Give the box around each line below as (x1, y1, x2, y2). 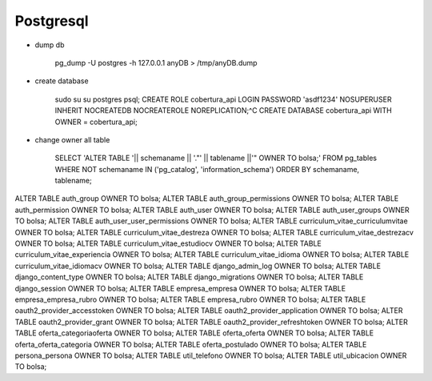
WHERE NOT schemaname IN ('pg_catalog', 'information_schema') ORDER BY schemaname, (54, 164, 360, 174)
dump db (34, 40, 65, 50)
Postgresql (14, 12, 89, 30)
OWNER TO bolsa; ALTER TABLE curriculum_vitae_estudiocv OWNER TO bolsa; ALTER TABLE (14, 239, 322, 248)
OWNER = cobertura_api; (54, 117, 138, 126)
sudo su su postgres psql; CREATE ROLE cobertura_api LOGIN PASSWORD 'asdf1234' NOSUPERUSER (54, 94, 392, 104)
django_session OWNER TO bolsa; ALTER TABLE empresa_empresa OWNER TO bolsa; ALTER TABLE (14, 283, 346, 293)
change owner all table (34, 134, 110, 144)
